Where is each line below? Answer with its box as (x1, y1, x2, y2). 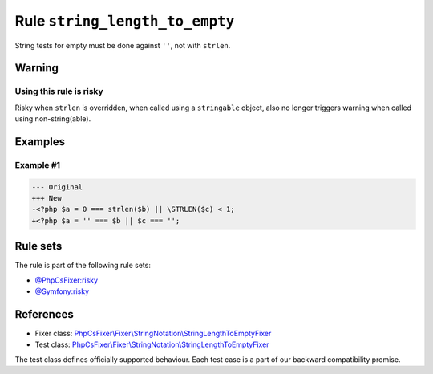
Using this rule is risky (14, 86, 103, 97)
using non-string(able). (14, 114, 91, 124)
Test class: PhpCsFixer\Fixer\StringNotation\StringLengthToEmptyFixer (34, 339, 269, 349)
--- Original (31, 182, 83, 192)
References (14, 307, 74, 321)
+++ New (31, 193, 62, 203)
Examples (14, 135, 66, 148)
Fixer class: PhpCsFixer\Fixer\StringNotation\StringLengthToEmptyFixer (34, 329, 272, 339)
